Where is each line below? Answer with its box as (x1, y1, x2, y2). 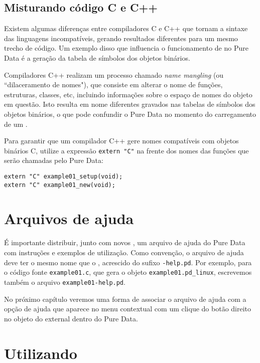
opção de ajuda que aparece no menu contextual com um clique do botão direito (4, 303, 251, 314)
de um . (4, 118, 28, 129)
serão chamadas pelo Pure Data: (4, 155, 103, 165)
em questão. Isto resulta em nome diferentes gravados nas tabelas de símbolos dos (4, 99, 255, 109)
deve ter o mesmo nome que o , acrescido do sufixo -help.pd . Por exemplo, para (4, 257, 252, 267)
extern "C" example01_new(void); (4, 181, 115, 189)
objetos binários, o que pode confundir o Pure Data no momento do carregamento (4, 108, 256, 119)
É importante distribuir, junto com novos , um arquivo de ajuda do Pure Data (4, 237, 245, 248)
